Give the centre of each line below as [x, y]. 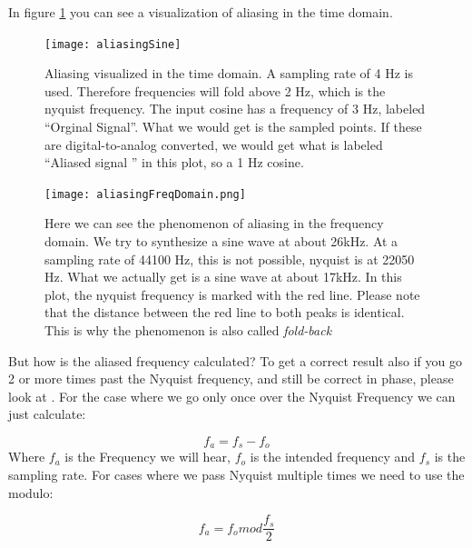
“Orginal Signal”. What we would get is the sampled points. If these [233, 127]
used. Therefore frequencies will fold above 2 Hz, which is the [215, 90]
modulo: [31, 492]
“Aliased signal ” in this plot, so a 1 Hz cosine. [174, 162]
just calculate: [47, 414]
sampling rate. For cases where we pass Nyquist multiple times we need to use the [236, 475]
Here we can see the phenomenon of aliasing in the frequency [214, 223]
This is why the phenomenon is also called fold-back [188, 330]
